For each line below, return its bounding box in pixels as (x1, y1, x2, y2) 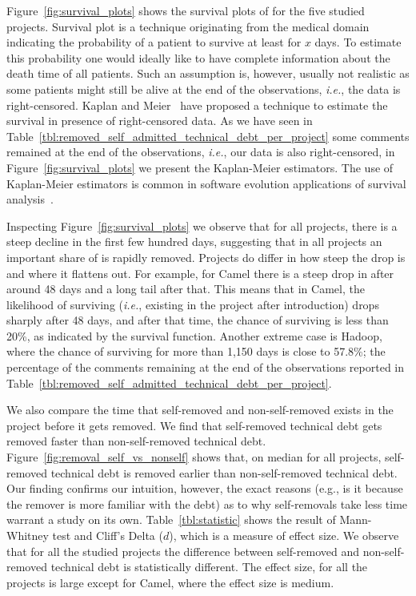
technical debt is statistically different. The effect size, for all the (50, 558, 368, 575)
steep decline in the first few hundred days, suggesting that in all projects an (6, 233, 382, 250)
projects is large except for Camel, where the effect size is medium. (6, 574, 334, 590)
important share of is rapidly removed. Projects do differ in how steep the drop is (6, 248, 406, 265)
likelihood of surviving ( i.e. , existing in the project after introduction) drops (6, 296, 379, 312)
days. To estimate (314, 34, 402, 50)
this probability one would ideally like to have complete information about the (6, 49, 390, 66)
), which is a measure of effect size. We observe (169, 527, 399, 543)
